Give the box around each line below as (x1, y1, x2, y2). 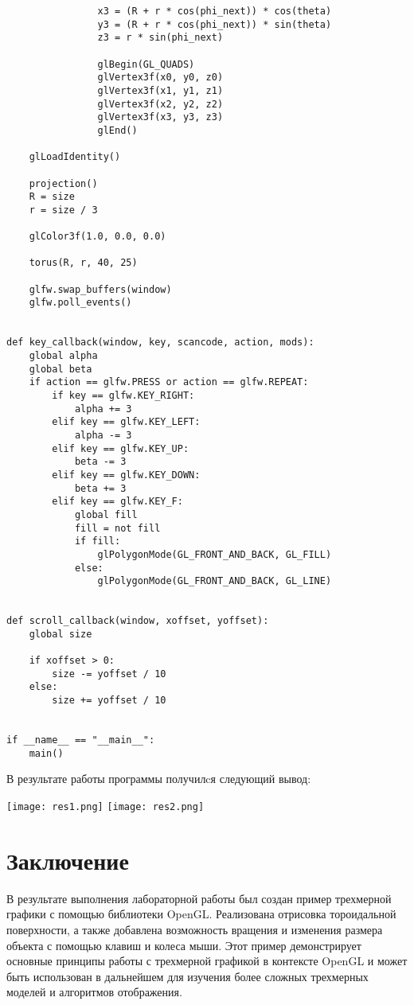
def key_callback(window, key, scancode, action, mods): (6, 337, 314, 349)
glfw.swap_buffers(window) (29, 283, 172, 295)
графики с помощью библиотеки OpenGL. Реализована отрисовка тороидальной (6, 906, 396, 922)
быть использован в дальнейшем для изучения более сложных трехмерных (6, 968, 369, 984)
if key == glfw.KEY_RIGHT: (52, 390, 195, 402)
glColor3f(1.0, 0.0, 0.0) (29, 231, 166, 243)
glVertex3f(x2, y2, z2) (97, 98, 224, 110)
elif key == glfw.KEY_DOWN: (52, 469, 201, 481)
